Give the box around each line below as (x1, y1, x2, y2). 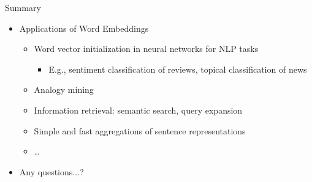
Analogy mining (34, 83, 94, 96)
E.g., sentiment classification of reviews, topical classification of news (48, 62, 307, 75)
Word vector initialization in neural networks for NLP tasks (34, 42, 259, 55)
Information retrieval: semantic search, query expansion (34, 103, 243, 116)
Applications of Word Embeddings (19, 21, 149, 34)
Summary (5, 1, 41, 13)
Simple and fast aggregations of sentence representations (34, 124, 246, 137)
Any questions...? (19, 165, 84, 178)
